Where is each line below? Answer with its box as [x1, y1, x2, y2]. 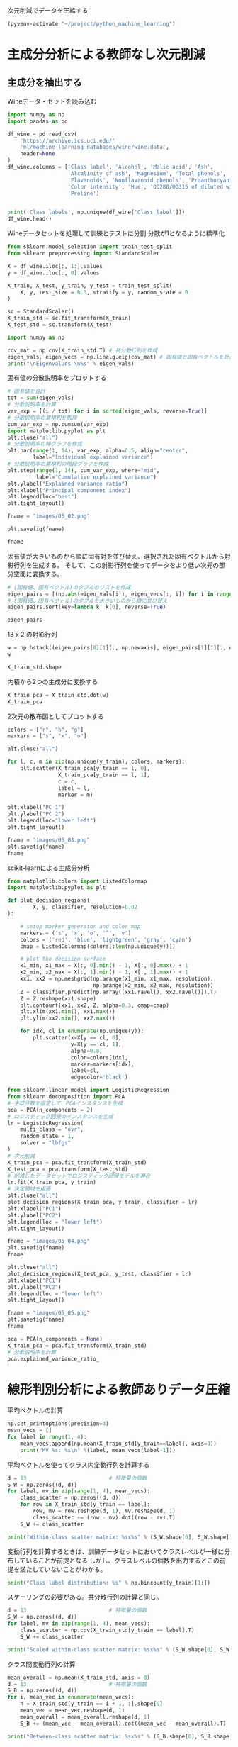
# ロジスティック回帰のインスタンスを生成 [7, 1112, 114, 1120]
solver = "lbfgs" [20, 1139, 72, 1146]
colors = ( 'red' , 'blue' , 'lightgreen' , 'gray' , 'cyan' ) [20, 936, 192, 943]
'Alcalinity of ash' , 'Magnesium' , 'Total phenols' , [67, 169, 227, 177]
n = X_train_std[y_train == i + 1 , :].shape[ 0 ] [20, 1700, 163, 1707]
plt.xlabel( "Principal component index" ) [7, 486, 132, 494]
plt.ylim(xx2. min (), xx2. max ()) [20, 1015, 115, 1022]
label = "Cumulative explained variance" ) [35, 474, 157, 481]
